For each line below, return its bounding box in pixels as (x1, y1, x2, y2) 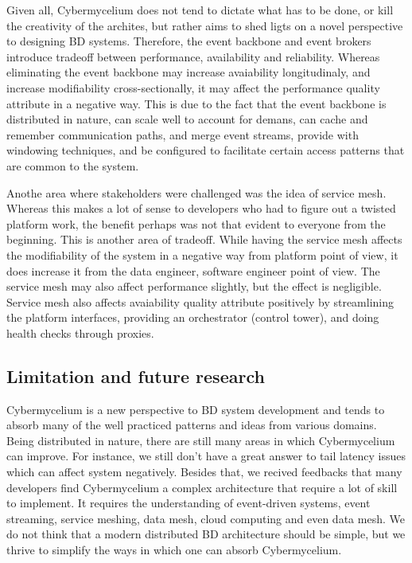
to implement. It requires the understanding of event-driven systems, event (6, 495, 371, 511)
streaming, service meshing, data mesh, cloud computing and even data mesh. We (6, 510, 405, 526)
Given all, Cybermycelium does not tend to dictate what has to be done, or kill (6, 2, 394, 18)
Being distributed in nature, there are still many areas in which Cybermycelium (6, 432, 395, 448)
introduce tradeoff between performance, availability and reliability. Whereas (6, 48, 380, 65)
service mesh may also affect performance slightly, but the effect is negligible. (6, 278, 382, 295)
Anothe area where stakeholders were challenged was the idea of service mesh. (6, 184, 387, 201)
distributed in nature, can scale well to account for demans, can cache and (6, 111, 368, 127)
